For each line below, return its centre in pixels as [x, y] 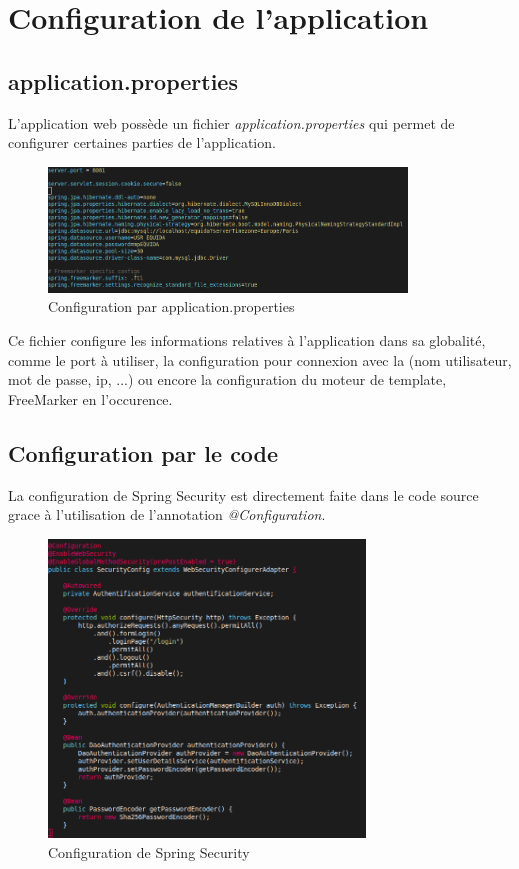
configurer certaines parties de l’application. [142, 142]
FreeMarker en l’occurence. [90, 398]
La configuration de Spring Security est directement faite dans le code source [243, 494]
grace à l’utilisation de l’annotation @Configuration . [167, 514]
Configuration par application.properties [171, 306]
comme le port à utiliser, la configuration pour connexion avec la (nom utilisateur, [260, 359]
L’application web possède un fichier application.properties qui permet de [231, 122]
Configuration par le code [143, 452]
